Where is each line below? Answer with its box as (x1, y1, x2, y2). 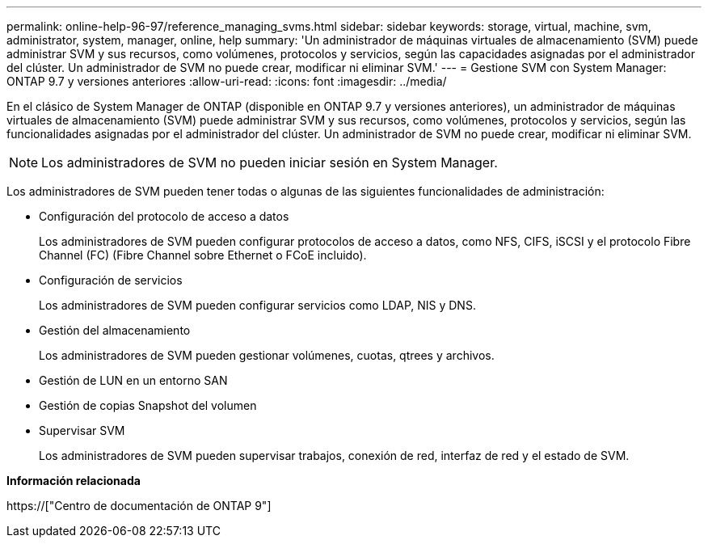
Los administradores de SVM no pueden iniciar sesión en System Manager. (41, 154, 498, 171)
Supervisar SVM (39, 424, 125, 437)
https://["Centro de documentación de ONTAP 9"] (6, 499, 272, 512)
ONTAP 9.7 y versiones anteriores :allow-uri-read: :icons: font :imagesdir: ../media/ (6, 74, 447, 88)
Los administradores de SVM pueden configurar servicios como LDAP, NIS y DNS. (39, 298, 476, 312)
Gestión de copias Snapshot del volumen (39, 399, 257, 412)
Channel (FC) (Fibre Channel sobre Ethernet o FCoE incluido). (39, 248, 367, 262)
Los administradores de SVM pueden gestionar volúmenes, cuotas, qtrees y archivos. (39, 348, 495, 362)
